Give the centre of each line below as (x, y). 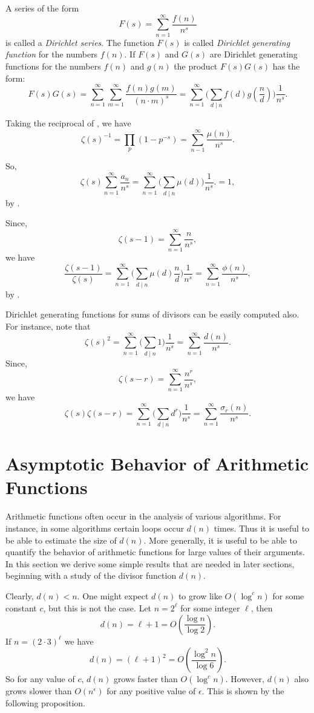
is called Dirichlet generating (237, 42)
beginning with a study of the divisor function (91, 575)
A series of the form (42, 8)
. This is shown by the (243, 691)
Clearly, (20, 595)
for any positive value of (151, 691)
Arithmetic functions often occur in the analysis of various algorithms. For (143, 516)
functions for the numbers (53, 66)
